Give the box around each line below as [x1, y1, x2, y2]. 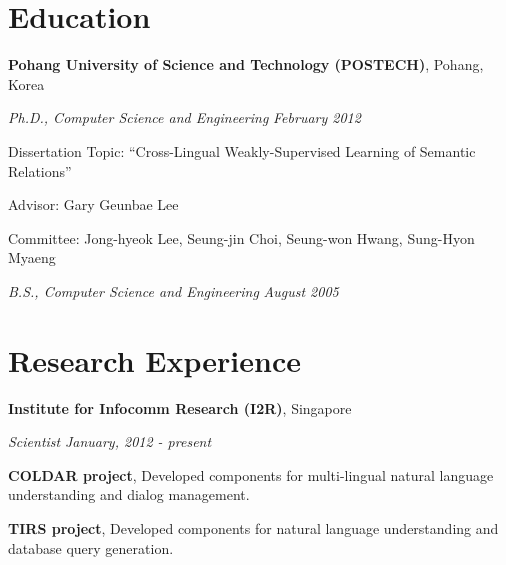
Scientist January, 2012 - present [8, 431, 212, 452]
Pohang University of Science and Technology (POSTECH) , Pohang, [8, 54, 484, 75]
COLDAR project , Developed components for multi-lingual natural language [8, 464, 494, 485]
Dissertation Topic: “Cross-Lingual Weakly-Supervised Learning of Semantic [8, 140, 476, 161]
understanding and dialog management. [8, 484, 250, 505]
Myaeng [8, 247, 56, 268]
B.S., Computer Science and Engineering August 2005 [8, 280, 339, 301]
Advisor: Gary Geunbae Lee [8, 194, 179, 215]
